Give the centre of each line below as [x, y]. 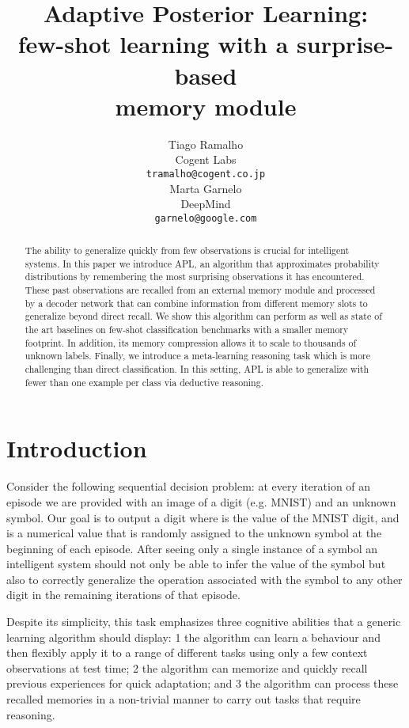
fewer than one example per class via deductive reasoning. [144, 382]
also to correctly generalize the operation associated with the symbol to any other [204, 579]
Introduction [77, 448]
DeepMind [206, 204]
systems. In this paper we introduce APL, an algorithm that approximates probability [202, 263]
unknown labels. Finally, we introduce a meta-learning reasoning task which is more [198, 356]
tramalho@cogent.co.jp [206, 174]
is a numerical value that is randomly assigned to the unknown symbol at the [194, 533]
